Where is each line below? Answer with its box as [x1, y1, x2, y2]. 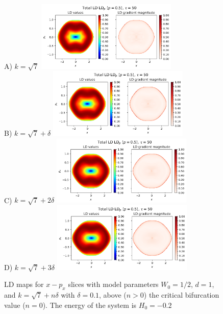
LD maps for [4, 279, 44, 289]
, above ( [99, 289, 127, 300]
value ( [4, 299, 26, 310]
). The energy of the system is [42, 299, 137, 310]
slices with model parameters [68, 279, 159, 289]
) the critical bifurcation [143, 289, 219, 300]
